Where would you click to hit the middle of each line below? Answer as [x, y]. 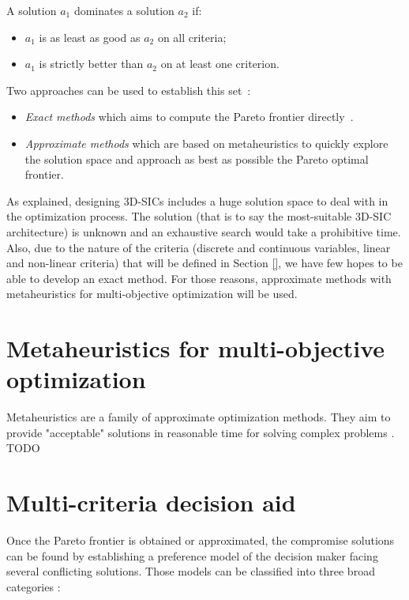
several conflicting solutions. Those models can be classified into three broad [191, 571]
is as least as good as [90, 37]
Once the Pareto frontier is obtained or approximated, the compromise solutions [201, 540]
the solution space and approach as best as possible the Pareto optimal [197, 158]
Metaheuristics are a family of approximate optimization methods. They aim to [199, 417]
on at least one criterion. [220, 64]
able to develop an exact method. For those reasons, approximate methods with [199, 278]
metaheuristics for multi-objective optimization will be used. [152, 294]
